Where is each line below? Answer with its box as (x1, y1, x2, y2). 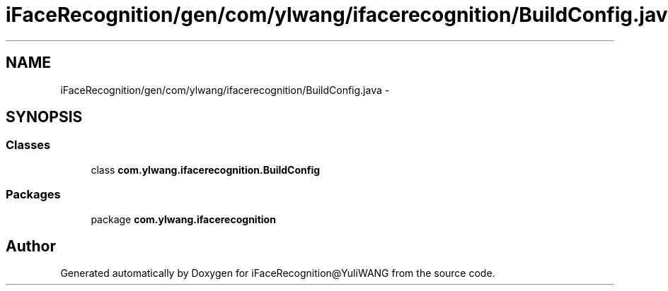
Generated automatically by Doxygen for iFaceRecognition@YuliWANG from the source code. (60, 267, 495, 280)
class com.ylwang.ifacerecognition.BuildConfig (91, 163, 321, 176)
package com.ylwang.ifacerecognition (91, 213, 276, 225)
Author (6, 237, 56, 255)
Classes (6, 138, 51, 153)
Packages (6, 187, 61, 202)
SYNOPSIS (6, 108, 83, 126)
